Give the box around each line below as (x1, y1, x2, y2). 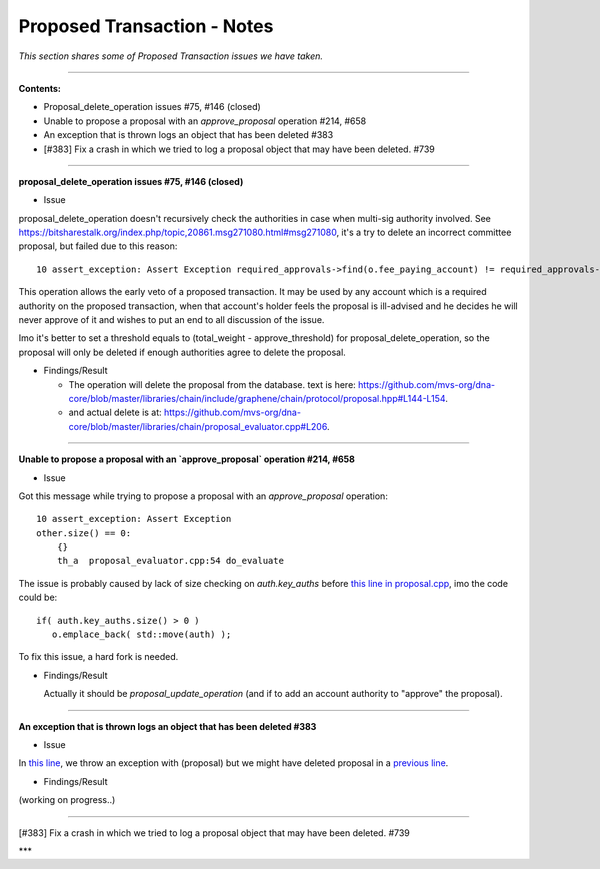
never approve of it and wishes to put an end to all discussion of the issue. (18, 314, 325, 326)
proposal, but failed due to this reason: (18, 240, 178, 252)
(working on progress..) (18, 794, 116, 806)
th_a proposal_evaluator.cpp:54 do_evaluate (56, 555, 285, 567)
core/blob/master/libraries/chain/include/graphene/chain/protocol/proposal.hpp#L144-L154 (68, 392, 446, 404)
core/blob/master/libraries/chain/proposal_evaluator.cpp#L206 (68, 420, 328, 432)
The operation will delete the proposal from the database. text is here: (68, 378, 357, 390)
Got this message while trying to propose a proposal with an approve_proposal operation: (18, 490, 389, 502)
